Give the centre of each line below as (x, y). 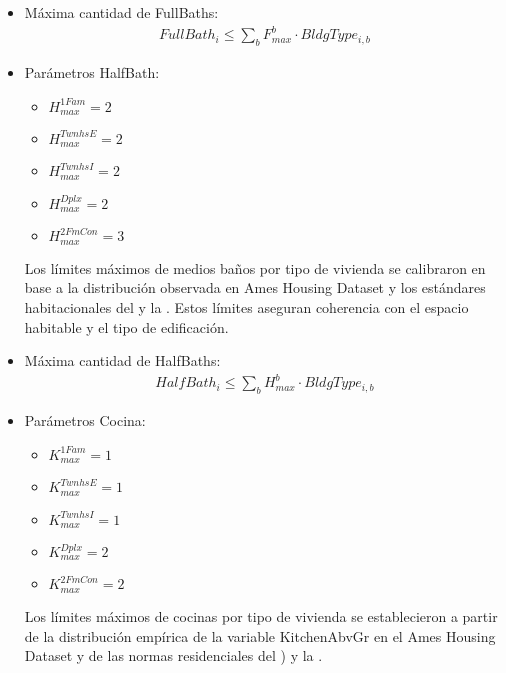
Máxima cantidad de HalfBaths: (122, 360)
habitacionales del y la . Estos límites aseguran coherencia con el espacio (246, 306)
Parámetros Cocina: (85, 420)
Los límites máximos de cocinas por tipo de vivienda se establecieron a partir (261, 615)
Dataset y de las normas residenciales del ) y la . (173, 655)
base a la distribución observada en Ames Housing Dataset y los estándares (255, 287)
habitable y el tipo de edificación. (126, 326)
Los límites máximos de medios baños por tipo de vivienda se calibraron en (255, 267)
